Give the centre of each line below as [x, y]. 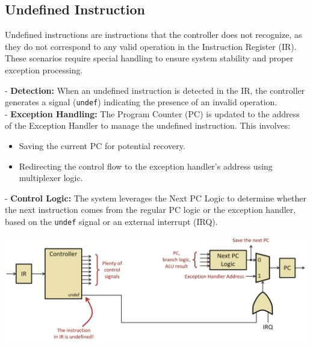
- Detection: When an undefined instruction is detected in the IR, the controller [155, 90]
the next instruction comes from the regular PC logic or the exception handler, [150, 210]
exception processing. [44, 69]
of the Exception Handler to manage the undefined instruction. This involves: [148, 125]
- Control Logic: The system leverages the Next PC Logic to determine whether [156, 198]
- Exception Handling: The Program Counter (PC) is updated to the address [152, 113]
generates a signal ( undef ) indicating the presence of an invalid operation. [141, 102]
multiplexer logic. [51, 178]
